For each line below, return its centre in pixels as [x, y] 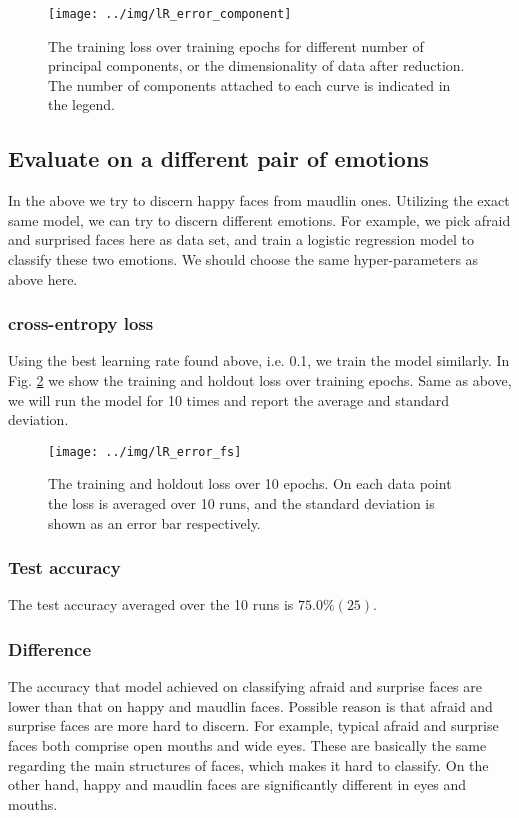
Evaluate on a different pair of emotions [218, 158]
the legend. [81, 104]
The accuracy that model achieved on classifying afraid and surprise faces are [245, 686]
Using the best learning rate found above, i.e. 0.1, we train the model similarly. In [259, 360]
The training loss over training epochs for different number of [236, 45]
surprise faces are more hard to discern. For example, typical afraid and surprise [253, 725]
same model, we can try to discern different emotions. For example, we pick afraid [259, 219]
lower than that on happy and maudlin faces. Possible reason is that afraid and [250, 705]
